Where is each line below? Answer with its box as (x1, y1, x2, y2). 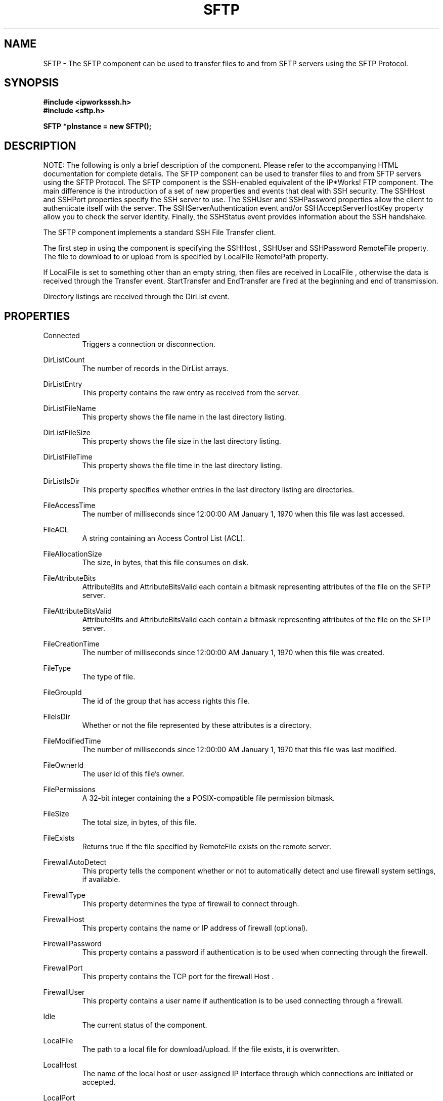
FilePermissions (43, 785, 96, 794)
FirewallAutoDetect (43, 858, 107, 867)
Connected (43, 331, 80, 340)
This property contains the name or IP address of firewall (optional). (82, 924, 308, 933)
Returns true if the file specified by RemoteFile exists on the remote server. (82, 842, 331, 851)
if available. (82, 875, 120, 884)
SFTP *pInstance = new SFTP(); (43, 122, 152, 131)
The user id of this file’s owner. (82, 769, 185, 778)
